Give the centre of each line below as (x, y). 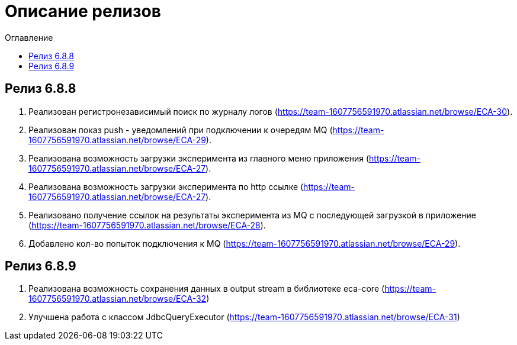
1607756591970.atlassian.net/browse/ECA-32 (118, 299)
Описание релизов (83, 11)
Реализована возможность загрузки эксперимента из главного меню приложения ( (199, 158)
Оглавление (29, 37)
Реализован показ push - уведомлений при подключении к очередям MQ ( (181, 130)
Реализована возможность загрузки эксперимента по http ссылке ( (166, 186)
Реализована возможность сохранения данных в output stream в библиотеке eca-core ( (207, 289)
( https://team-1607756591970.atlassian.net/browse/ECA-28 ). (147, 225)
